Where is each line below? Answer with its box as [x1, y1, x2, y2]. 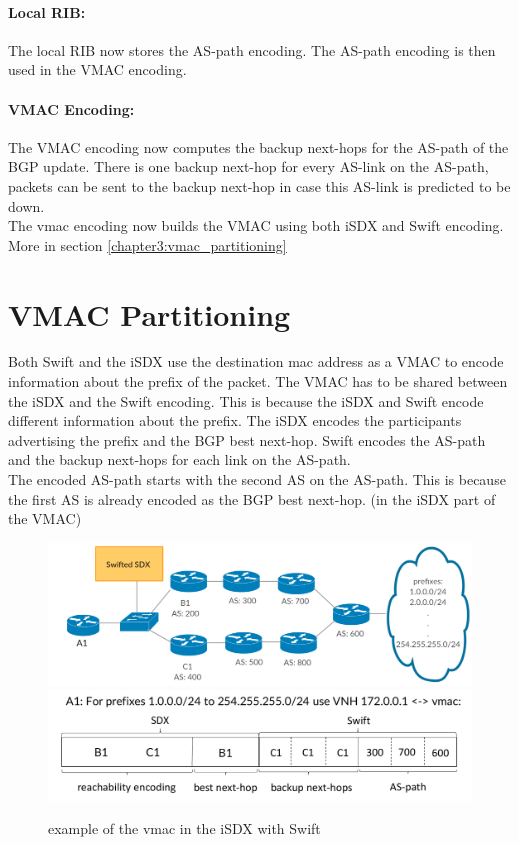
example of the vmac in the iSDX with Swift [48, 818, 321, 839]
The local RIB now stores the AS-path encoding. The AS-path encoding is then [8, 39, 496, 60]
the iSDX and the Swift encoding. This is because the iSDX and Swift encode [8, 390, 484, 411]
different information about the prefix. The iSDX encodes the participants [8, 410, 462, 431]
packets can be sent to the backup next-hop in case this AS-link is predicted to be [8, 175, 511, 196]
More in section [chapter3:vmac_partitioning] [8, 234, 287, 255]
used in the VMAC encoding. [8, 59, 187, 80]
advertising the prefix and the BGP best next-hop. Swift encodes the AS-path [8, 429, 486, 450]
